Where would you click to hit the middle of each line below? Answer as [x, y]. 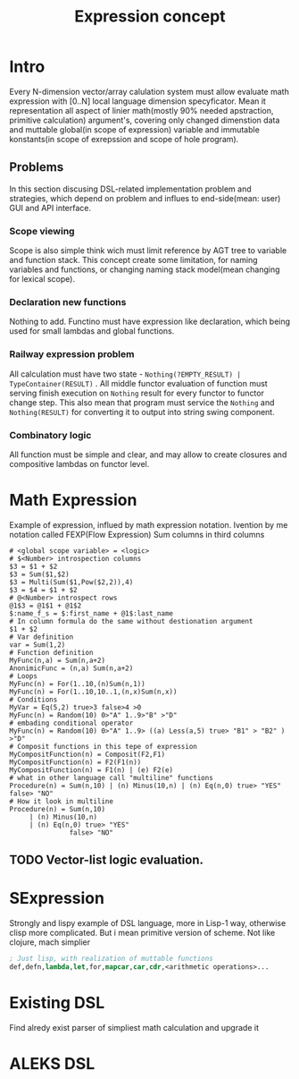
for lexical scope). [42, 279]
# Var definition [42, 637]
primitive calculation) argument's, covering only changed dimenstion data [145, 120]
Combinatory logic [50, 435]
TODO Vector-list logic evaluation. [106, 860]
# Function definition [51, 652]
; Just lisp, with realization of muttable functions [112, 959]
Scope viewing [42, 231]
